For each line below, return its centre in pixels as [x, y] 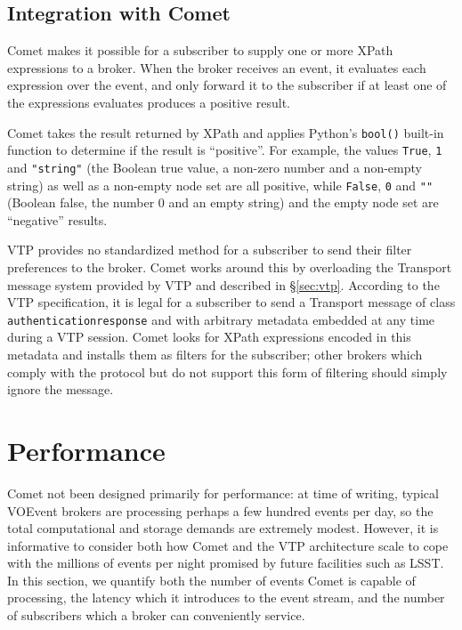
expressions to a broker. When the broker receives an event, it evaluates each [217, 67]
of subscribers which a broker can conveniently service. [156, 615]
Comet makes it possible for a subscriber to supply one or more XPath [200, 50]
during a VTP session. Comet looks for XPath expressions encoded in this [209, 337]
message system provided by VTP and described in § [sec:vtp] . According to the [223, 284]
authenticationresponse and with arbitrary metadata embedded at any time [221, 319]
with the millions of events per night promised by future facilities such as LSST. [226, 563]
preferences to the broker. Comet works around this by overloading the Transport [230, 267]
